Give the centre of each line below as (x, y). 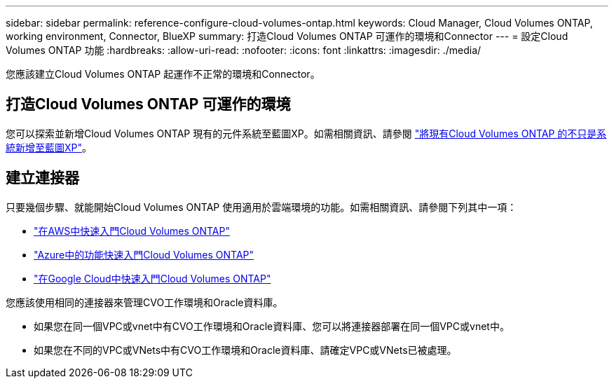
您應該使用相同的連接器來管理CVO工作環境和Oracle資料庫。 (144, 302)
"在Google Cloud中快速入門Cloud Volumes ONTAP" (152, 278)
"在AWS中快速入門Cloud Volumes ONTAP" (132, 231)
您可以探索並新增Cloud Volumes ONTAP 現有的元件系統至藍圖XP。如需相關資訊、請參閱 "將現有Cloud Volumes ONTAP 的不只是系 (306, 133)
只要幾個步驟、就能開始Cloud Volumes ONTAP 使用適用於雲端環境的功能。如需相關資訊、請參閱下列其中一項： (261, 207)
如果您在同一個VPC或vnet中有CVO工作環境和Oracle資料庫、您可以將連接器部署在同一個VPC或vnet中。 (272, 326)
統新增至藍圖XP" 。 (49, 147)
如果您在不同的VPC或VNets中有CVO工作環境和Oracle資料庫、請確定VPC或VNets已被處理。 (245, 350)
